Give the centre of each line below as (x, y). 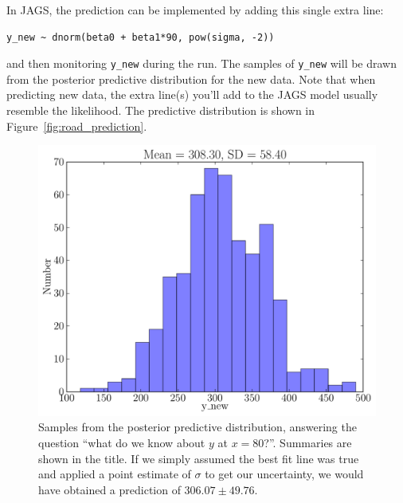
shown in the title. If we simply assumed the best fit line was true (199, 458)
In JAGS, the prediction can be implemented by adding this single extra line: (195, 10)
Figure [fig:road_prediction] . (77, 126)
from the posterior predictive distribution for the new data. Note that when (191, 79)
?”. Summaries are (308, 442)
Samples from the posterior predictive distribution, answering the (198, 427)
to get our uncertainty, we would (284, 474)
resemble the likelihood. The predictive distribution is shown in (161, 110)
